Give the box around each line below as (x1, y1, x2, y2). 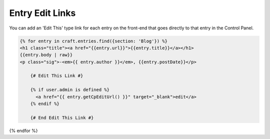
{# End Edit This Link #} (30, 115, 94, 121)
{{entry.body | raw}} (19, 52, 73, 58)
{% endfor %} (9, 128, 38, 134)
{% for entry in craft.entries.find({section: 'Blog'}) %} (19, 38, 167, 44)
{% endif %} (30, 101, 60, 107)
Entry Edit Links (9, 7, 76, 18)
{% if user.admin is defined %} (30, 87, 110, 93)
